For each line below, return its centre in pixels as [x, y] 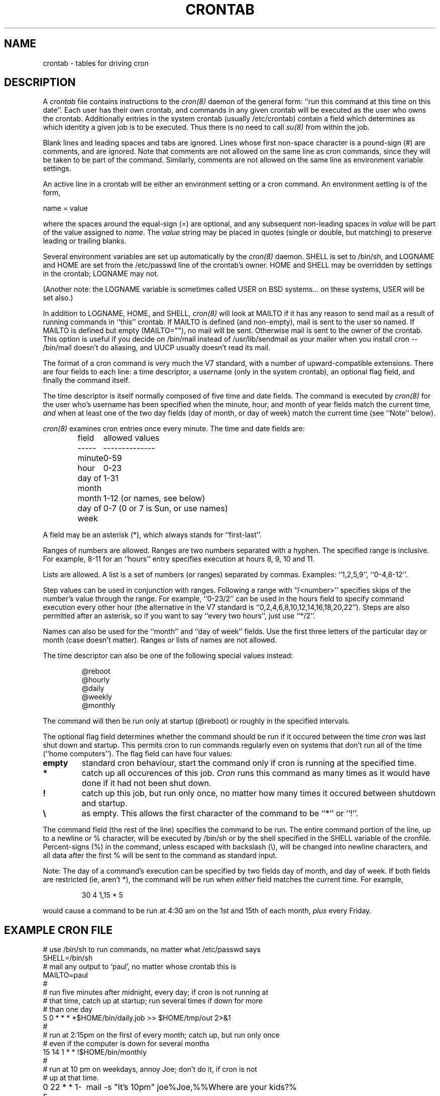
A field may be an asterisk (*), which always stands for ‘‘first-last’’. [152, 535]
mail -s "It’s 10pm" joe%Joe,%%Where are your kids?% [191, 1087]
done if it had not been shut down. [146, 783]
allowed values [131, 438]
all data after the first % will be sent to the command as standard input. [160, 855]
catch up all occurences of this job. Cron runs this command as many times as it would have [256, 773]
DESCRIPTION [40, 83]
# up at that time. [71, 1078]
